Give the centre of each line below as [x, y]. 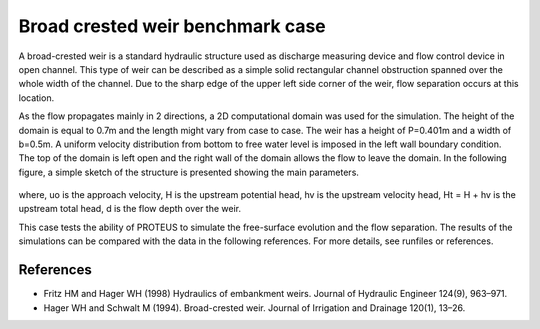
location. [36, 97]
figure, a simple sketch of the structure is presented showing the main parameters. [189, 172]
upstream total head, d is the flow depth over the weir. [130, 209]
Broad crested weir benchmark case [172, 26]
